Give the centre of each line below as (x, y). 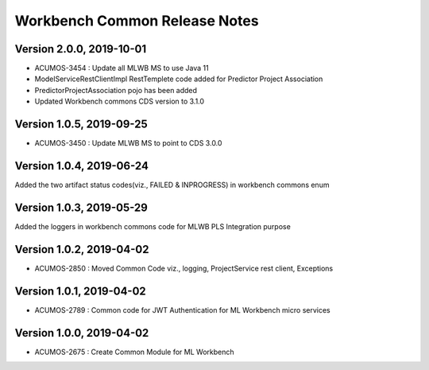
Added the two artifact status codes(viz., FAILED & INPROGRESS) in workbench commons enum (172, 185)
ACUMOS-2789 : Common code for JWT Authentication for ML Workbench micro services (182, 310)
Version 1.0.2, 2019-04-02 (82, 249)
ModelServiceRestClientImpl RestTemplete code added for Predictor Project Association (179, 79)
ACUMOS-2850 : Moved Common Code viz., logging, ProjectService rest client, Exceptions (184, 268)
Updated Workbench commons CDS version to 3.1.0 (120, 101)
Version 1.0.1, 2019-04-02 (80, 291)
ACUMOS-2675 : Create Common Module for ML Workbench (134, 352)
